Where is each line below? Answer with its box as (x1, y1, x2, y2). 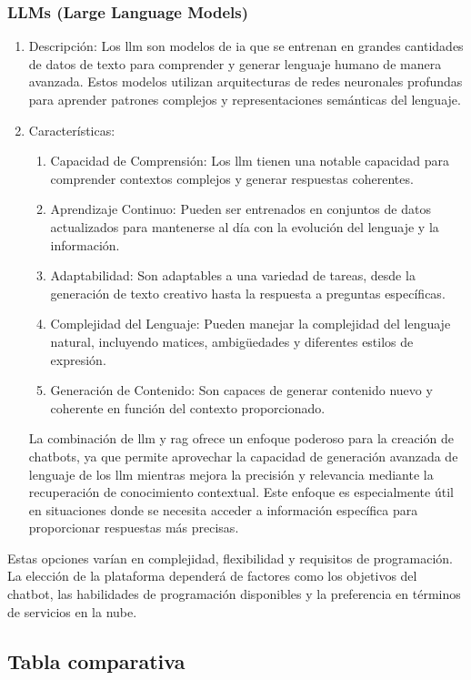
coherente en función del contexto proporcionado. (50, 398, 326, 417)
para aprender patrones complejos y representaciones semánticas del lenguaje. (28, 90, 461, 108)
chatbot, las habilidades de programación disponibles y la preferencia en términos (7, 584, 461, 604)
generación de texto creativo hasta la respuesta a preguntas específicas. (50, 283, 446, 302)
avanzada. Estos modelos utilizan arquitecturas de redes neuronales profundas (28, 72, 463, 91)
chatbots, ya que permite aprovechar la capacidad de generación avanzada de (28, 446, 458, 465)
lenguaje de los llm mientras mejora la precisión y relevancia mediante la (28, 464, 434, 483)
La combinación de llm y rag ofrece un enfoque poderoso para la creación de (28, 429, 454, 448)
